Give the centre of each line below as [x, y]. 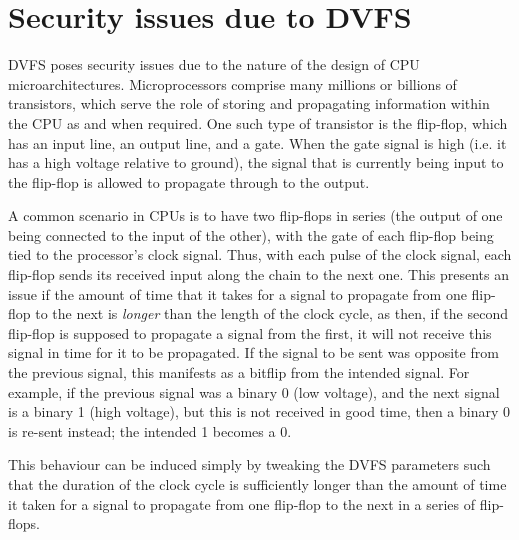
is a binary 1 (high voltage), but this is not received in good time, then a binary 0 [259, 411]
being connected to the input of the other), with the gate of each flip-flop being [251, 234]
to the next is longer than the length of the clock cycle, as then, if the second [271, 313]
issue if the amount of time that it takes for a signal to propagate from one [237, 293]
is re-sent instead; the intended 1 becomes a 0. [150, 430]
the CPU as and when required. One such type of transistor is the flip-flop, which [258, 122]
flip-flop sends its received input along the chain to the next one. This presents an [259, 274]
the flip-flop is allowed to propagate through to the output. [189, 181]
